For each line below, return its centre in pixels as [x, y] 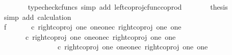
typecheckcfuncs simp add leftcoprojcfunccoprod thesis [128, 7]
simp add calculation [37, 17]
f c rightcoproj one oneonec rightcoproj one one [93, 27]
